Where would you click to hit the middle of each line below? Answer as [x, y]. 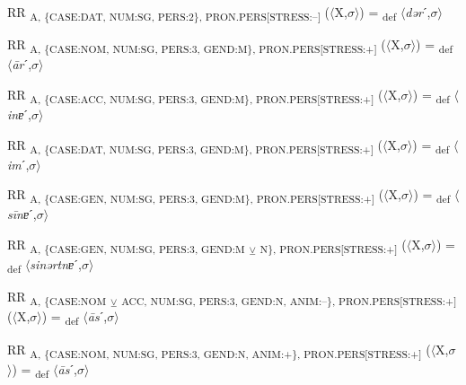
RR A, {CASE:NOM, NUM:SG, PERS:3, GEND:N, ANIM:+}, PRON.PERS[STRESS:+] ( [219, 350]
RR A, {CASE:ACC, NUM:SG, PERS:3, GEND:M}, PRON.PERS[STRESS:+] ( [195, 95]
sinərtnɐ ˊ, [56, 264]
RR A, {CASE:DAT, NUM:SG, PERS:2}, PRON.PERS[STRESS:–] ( [169, 13]
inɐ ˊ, [19, 114]
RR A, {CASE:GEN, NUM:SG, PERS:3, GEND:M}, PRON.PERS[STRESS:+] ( [196, 196]
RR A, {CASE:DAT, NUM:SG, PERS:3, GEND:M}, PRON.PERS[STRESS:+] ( [195, 145]
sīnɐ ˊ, [22, 214]
